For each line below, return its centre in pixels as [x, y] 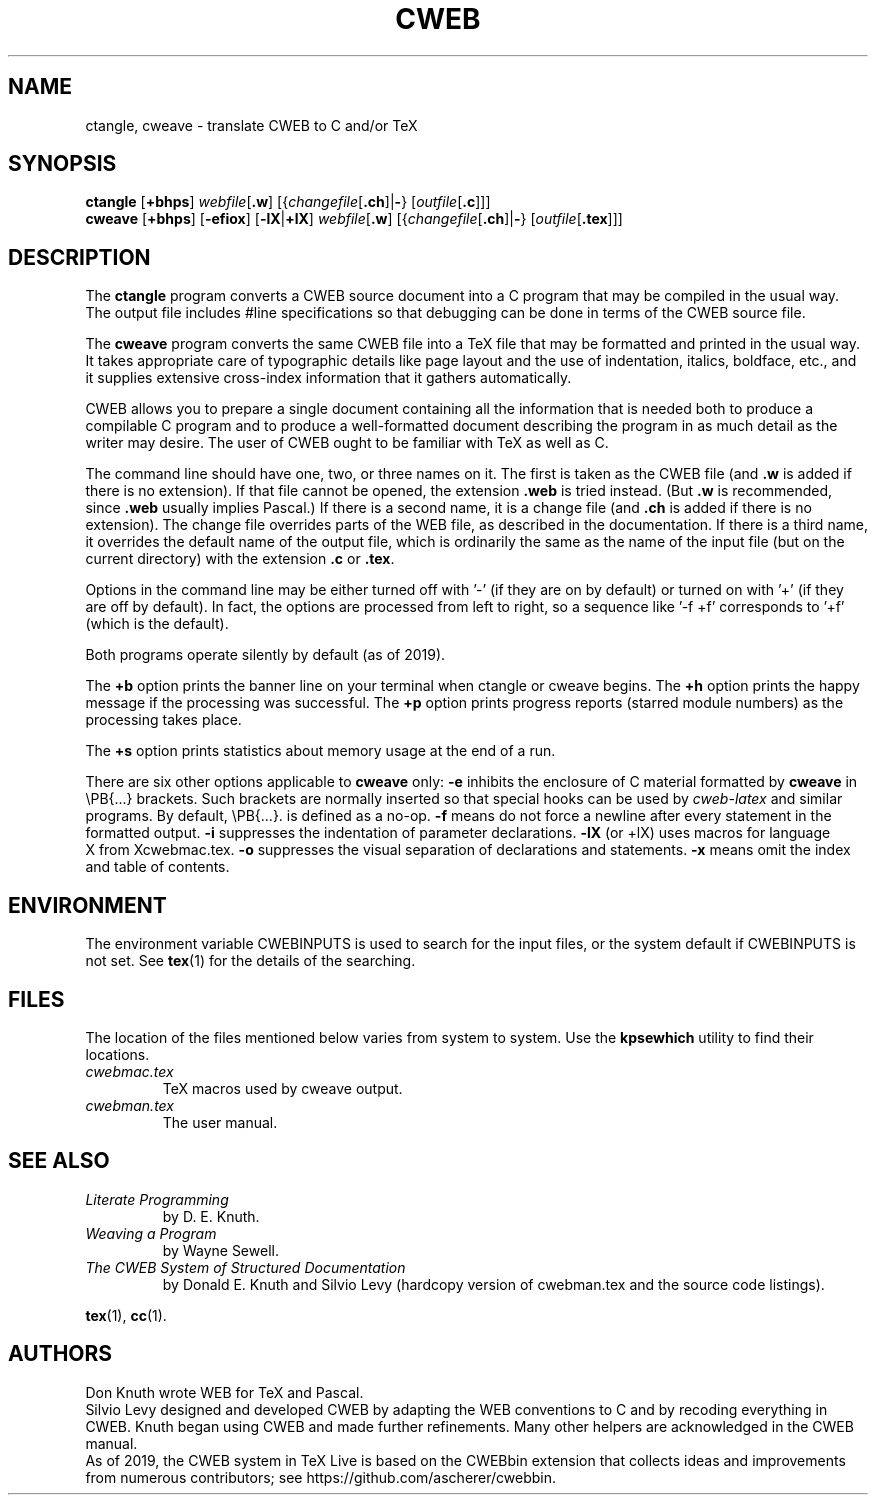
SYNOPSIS [62, 164]
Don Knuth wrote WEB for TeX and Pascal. [224, 1392]
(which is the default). [157, 624]
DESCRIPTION [79, 257]
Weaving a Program [151, 1233]
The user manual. [220, 1122]
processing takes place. [163, 720]
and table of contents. [157, 867]
